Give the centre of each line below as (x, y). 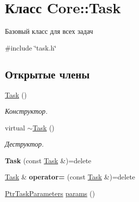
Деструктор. (25, 144)
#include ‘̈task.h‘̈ (31, 47)
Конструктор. (26, 111)
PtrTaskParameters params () (50, 193)
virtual (15, 127)
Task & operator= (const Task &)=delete (70, 177)
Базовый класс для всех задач (49, 31)
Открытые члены (47, 74)
